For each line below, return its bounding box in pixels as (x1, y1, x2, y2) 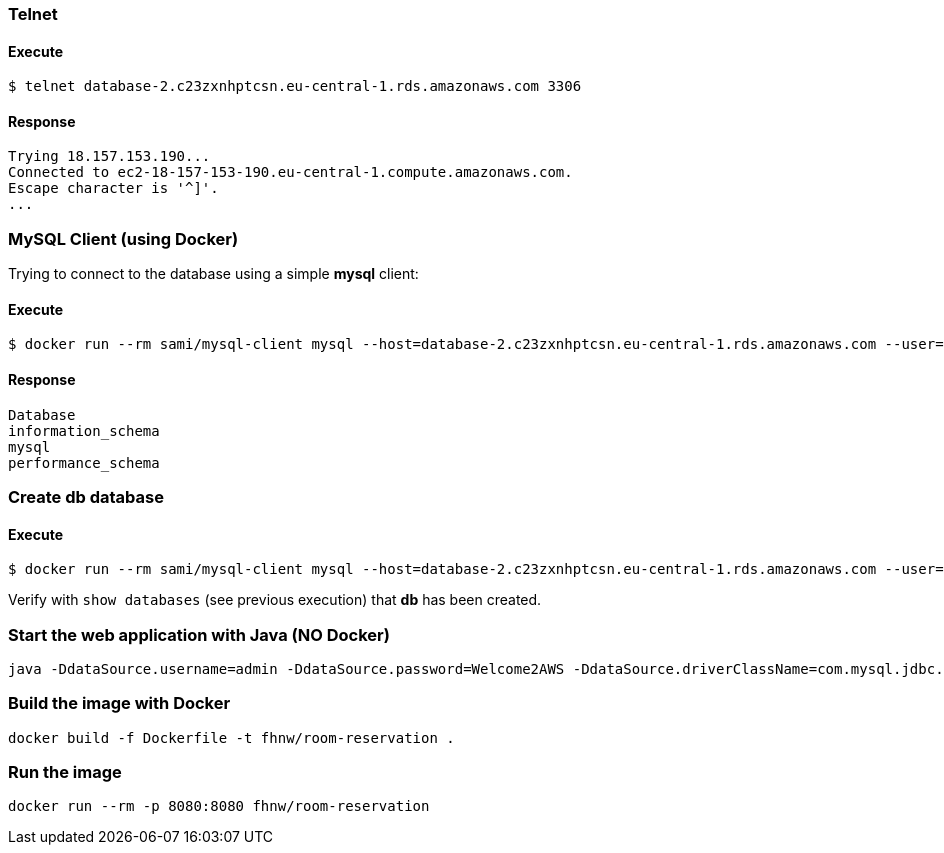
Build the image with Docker (8, 693, 231, 714)
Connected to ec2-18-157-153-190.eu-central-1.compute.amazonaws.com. (8, 164, 573, 181)
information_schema (8, 422, 160, 439)
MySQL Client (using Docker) (8, 228, 239, 249)
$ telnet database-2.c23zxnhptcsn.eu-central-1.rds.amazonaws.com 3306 (8, 78, 582, 95)
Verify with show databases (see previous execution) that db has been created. (8, 591, 542, 609)
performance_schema (8, 454, 160, 471)
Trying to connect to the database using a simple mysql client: (8, 265, 419, 283)
